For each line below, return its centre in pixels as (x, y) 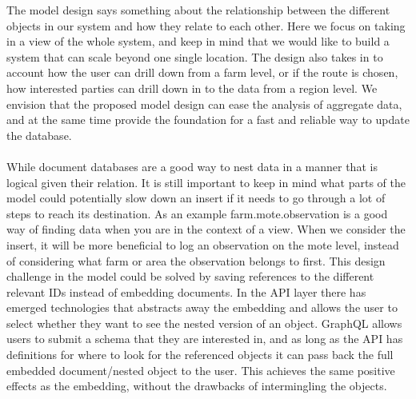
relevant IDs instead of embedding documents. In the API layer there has (186, 291)
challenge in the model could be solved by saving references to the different (190, 276)
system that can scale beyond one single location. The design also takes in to (195, 56)
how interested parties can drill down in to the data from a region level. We (192, 88)
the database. (39, 135)
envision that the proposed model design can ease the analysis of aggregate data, (204, 104)
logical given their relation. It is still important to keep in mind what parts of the (206, 182)
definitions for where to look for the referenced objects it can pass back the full (200, 355)
